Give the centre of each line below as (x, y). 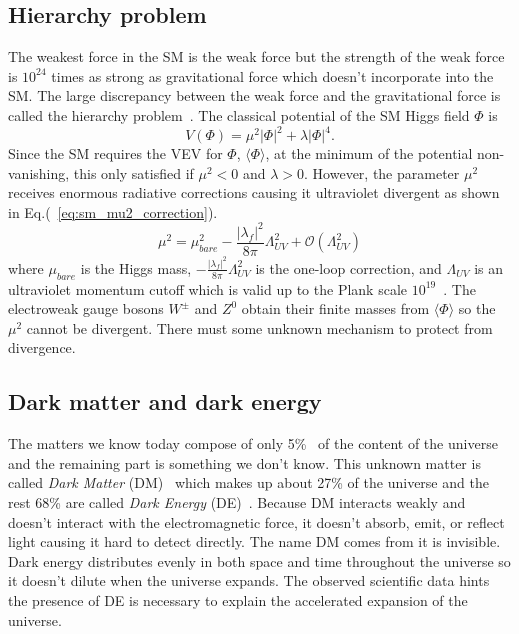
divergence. (42, 347)
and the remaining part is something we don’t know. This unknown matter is (244, 462)
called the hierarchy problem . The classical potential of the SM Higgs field (239, 114)
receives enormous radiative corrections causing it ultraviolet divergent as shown (254, 192)
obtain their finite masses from (335, 308)
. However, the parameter (382, 172)
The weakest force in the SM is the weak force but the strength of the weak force (256, 56)
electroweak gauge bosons (86, 308)
